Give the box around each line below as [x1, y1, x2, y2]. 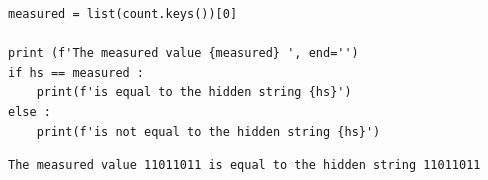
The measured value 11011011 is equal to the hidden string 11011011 [8, 158, 481, 173]
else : [8, 104, 51, 119]
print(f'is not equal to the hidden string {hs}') [36, 124, 381, 139]
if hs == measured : [8, 65, 145, 80]
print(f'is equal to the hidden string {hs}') [36, 85, 352, 100]
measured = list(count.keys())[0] [8, 7, 238, 21]
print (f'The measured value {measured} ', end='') [8, 46, 359, 61]
